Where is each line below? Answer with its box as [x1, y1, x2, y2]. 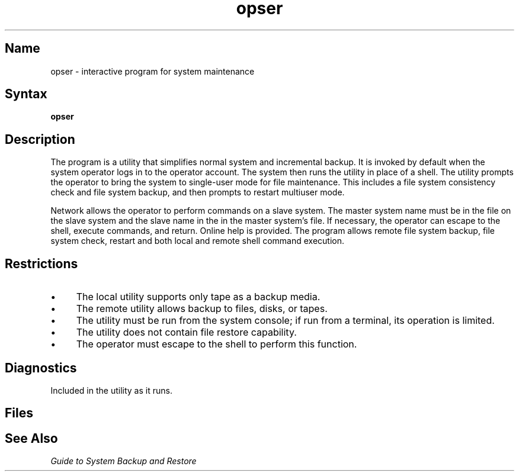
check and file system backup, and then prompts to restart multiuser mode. [50, 187, 345, 198]
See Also [5, 430, 58, 446]
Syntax [5, 86, 47, 102]
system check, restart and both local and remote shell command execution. [50, 236, 344, 246]
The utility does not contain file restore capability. [76, 326, 297, 339]
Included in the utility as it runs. [50, 385, 172, 395]
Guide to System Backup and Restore [50, 456, 197, 467]
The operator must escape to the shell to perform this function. [76, 338, 357, 350]
